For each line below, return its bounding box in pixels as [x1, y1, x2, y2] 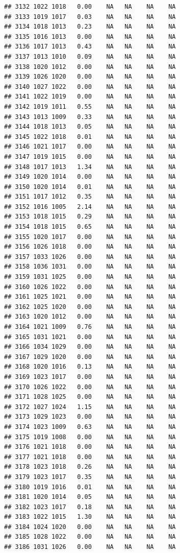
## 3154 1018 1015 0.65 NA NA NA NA [4, 223, 176, 231]
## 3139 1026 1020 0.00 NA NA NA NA [4, 73, 176, 81]
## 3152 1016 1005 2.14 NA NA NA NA [4, 203, 176, 210]
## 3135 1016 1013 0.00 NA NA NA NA [4, 33, 176, 40]
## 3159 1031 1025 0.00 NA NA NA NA [4, 273, 176, 281]
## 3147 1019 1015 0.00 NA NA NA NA [4, 153, 176, 160]
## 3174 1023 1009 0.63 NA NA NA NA [4, 423, 176, 430]
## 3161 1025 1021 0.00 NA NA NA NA [4, 293, 176, 301]
